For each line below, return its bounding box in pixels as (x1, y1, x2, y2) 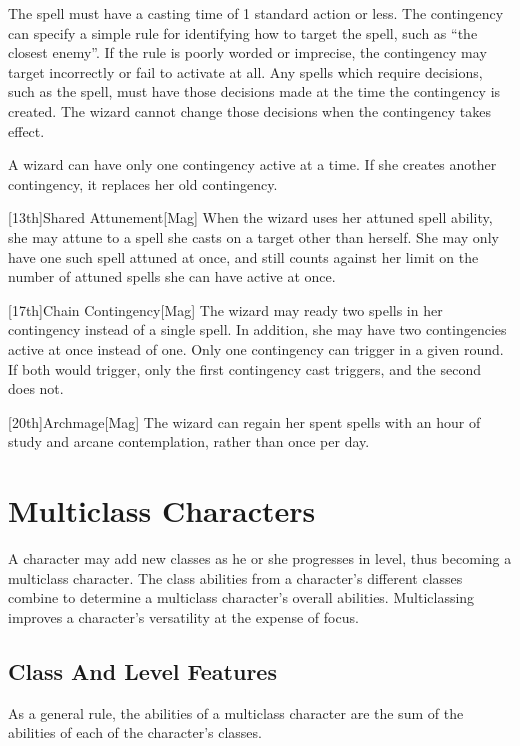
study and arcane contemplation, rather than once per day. (8, 431, 370, 452)
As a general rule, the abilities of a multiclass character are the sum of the (8, 702, 464, 723)
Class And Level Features (8, 655, 277, 686)
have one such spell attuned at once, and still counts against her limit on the (8, 246, 479, 267)
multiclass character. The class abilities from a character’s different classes (8, 567, 463, 588)
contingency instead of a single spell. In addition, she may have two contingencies (8, 319, 507, 340)
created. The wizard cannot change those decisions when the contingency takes (8, 100, 491, 121)
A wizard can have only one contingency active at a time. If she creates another (8, 154, 497, 175)
